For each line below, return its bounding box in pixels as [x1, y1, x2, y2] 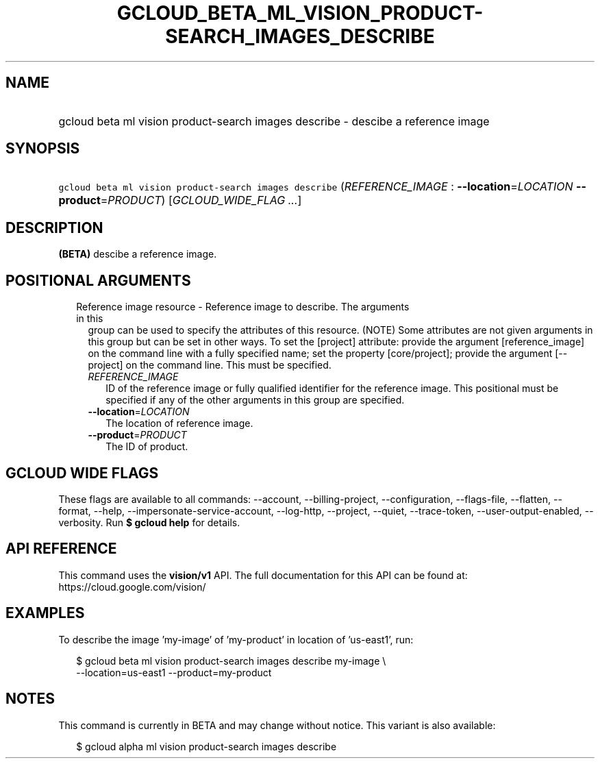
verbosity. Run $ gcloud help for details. [58, 516, 240, 528]
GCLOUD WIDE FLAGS [5, 464, 159, 482]
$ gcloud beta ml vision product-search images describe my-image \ [76, 654, 386, 667]
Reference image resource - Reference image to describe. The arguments [76, 301, 410, 313]
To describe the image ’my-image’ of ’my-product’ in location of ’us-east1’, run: [58, 633, 414, 645]
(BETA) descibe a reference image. [58, 248, 217, 260]
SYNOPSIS [5, 140, 80, 158]
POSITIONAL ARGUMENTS [5, 271, 191, 289]
